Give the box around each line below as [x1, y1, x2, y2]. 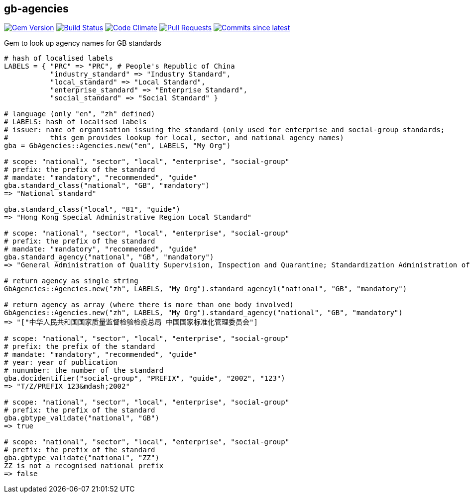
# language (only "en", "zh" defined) [4, 110, 155, 118]
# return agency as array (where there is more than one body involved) [4, 301, 294, 309]
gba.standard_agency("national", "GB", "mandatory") [4, 253, 214, 261]
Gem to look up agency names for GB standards [4, 39, 161, 48]
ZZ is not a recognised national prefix [4, 462, 164, 470]
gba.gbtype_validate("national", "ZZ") [4, 454, 159, 462]
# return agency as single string [4, 277, 138, 285]
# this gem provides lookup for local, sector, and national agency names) [4, 134, 344, 142]
